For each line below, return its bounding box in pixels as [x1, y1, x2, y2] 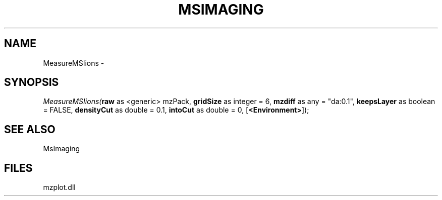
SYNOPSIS [4, 76, 59, 89]
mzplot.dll [43, 183, 76, 192]
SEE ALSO [4, 123, 56, 136]
